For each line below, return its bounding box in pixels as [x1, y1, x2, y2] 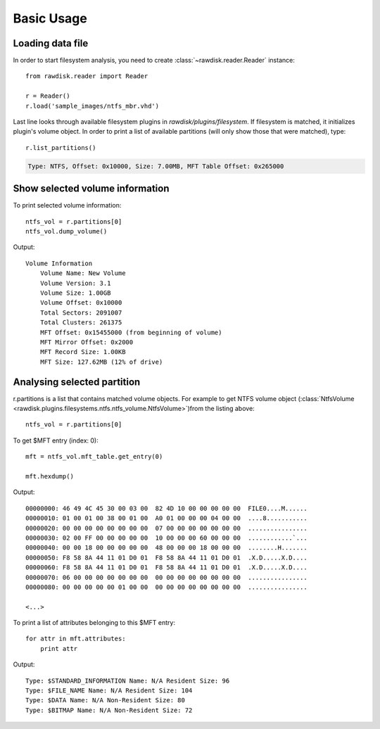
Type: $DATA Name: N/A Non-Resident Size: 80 [25, 697, 186, 704]
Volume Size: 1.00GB [39, 289, 111, 297]
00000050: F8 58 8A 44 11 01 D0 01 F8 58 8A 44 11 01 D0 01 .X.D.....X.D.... [25, 553, 308, 562]
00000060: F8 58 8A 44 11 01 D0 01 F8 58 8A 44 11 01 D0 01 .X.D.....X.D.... [25, 564, 308, 571]
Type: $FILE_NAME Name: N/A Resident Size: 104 [25, 687, 193, 695]
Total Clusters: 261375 [39, 319, 122, 327]
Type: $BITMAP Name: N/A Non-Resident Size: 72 [25, 706, 193, 714]
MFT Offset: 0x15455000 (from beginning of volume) [39, 328, 222, 336]
